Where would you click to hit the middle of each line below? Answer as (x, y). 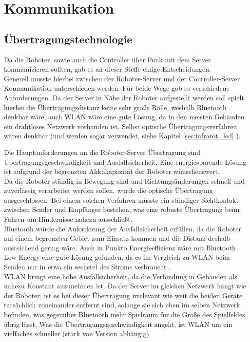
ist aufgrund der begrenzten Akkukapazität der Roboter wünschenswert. (112, 171)
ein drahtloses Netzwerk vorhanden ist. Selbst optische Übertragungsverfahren (121, 126)
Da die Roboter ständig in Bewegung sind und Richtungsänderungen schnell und (124, 180)
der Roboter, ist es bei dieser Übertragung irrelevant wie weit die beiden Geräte (123, 295)
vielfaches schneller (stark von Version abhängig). (77, 333)
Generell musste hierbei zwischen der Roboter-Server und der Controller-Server (122, 78)
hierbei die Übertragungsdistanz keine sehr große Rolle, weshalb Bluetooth (115, 107)
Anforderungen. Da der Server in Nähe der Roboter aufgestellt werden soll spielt (124, 97)
